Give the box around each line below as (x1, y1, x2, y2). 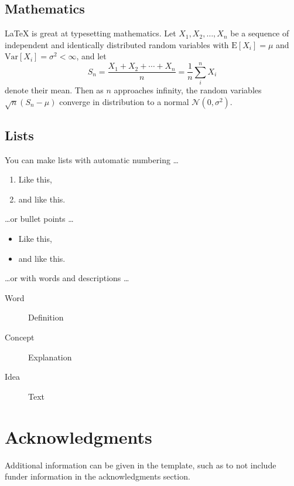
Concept (5, 331, 35, 343)
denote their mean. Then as (5, 84, 104, 96)
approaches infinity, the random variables (114, 84, 262, 96)
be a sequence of (230, 27, 289, 39)
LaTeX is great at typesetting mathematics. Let (5, 27, 176, 39)
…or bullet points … (5, 212, 74, 225)
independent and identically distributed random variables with (5, 38, 229, 50)
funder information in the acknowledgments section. (5, 470, 190, 482)
